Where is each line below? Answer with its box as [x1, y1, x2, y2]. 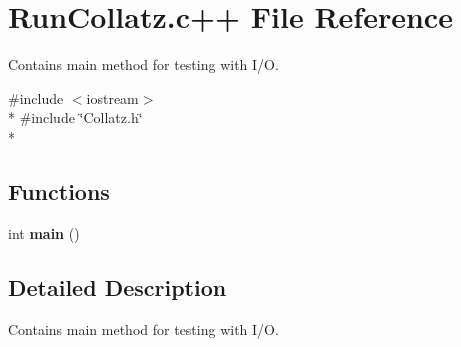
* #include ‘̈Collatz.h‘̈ [8, 107, 143, 128]
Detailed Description [8, 271, 227, 302]
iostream [86, 87, 139, 108]
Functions [8, 175, 110, 206]
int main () [8, 222, 80, 243]
